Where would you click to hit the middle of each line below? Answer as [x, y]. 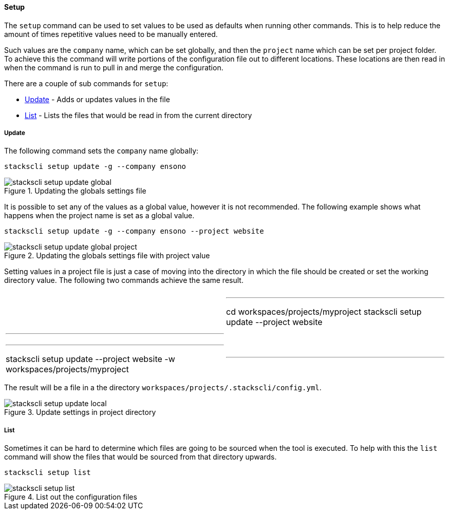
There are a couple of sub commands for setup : [86, 83]
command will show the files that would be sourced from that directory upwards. [141, 457]
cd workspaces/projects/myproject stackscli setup [324, 312]
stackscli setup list [48, 473]
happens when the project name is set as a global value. [99, 216]
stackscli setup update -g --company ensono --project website [134, 231]
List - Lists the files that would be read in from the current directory [138, 115]
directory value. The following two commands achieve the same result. [124, 280]
